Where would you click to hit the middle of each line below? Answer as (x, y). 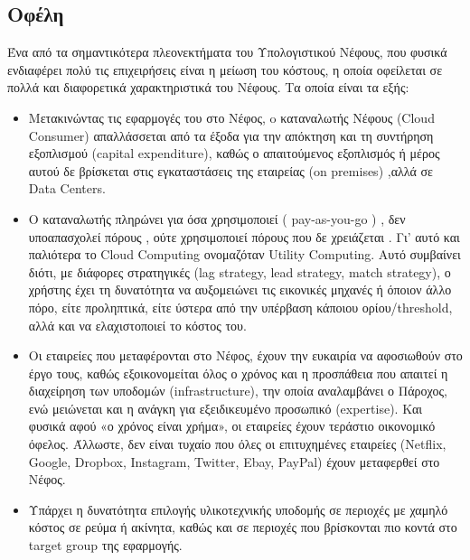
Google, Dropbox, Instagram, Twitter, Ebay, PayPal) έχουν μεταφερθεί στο (234, 461)
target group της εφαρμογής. (105, 545)
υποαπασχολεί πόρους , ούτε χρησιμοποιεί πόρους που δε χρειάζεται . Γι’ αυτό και (244, 236)
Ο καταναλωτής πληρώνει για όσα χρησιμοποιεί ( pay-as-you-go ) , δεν (217, 218)
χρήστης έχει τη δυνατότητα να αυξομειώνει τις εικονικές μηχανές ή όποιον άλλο (240, 289)
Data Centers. (67, 188)
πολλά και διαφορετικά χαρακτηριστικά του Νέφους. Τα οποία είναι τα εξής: (208, 87)
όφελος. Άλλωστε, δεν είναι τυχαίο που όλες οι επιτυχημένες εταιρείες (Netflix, (237, 444)
